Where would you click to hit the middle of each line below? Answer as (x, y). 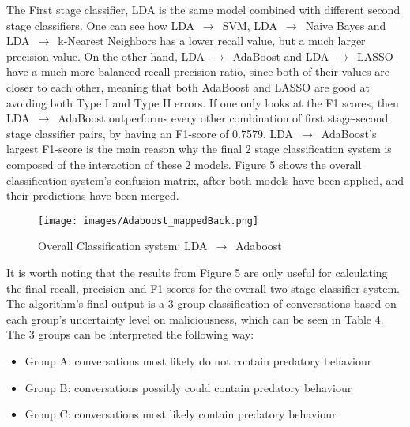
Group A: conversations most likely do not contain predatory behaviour (198, 360)
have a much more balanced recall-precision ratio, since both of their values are (198, 71)
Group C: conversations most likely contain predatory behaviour (181, 414)
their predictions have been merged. (93, 195)
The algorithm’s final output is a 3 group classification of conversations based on (201, 303)
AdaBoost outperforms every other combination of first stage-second (223, 118)
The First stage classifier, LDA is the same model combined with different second (203, 9)
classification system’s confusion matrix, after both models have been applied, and (205, 180)
